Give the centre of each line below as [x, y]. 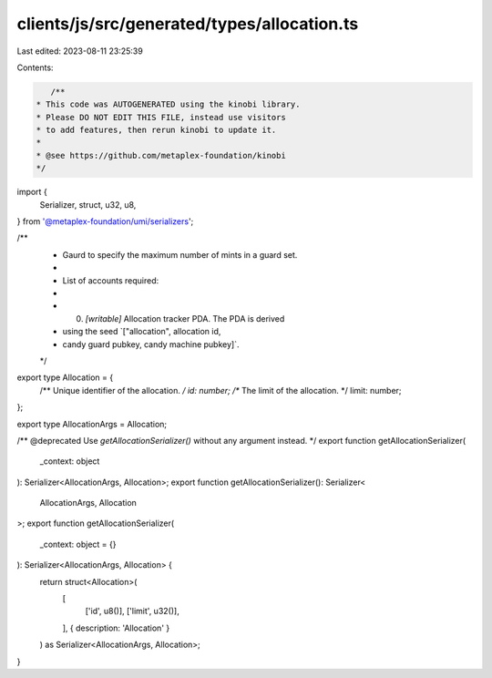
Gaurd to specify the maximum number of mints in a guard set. [180, 254]
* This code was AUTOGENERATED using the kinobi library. [168, 104]
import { [32, 192]
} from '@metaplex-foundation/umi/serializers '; [105, 221]
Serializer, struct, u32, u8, [88, 204]
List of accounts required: [111, 280]
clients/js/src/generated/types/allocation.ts [188, 24]
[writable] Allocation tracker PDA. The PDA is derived [185, 318]
